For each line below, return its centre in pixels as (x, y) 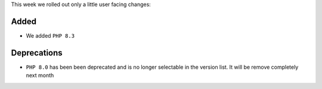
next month (40, 75)
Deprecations (37, 53)
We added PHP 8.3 (50, 35)
